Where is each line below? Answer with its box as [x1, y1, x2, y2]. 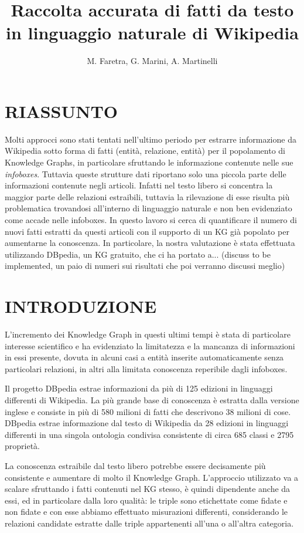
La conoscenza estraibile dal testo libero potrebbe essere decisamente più [5, 460, 266, 472]
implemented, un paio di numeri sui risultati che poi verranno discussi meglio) [5, 259, 285, 272]
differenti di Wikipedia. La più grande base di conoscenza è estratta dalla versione [5, 394, 299, 406]
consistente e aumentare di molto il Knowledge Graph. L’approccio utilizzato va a [5, 471, 299, 483]
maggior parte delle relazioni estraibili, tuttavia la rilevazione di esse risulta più [5, 190, 290, 203]
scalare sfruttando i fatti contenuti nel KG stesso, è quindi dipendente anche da [5, 483, 291, 495]
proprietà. [5, 440, 40, 452]
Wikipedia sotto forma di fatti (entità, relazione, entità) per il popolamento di [5, 144, 285, 157]
